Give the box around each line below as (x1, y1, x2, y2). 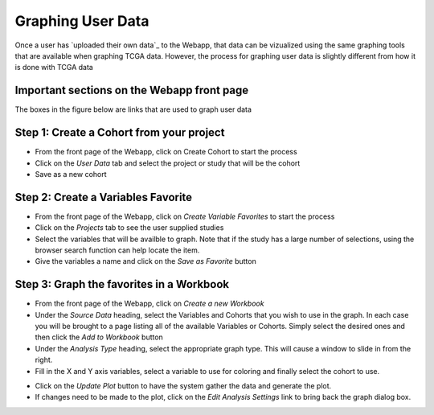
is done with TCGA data (14, 63, 94, 72)
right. (35, 355, 53, 365)
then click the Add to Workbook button (35, 332, 164, 342)
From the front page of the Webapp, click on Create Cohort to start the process (35, 147, 297, 157)
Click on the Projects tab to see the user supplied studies (35, 223, 224, 232)
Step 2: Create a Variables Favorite (14, 190, 193, 204)
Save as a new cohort (35, 169, 108, 179)
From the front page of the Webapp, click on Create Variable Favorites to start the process (35, 212, 335, 221)
